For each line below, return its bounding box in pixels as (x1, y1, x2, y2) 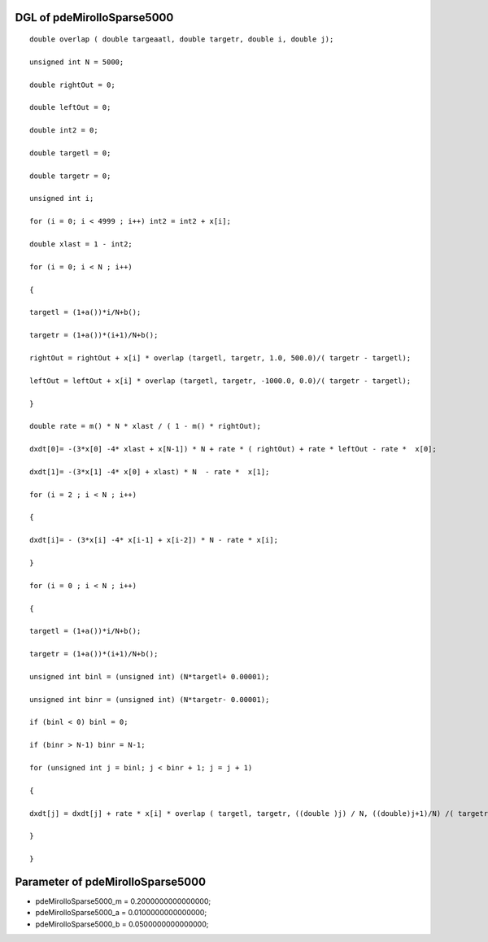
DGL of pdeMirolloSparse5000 (15, 11, 174, 24)
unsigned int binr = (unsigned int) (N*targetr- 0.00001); (29, 695, 270, 704)
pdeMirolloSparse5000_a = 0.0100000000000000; (35, 908, 207, 918)
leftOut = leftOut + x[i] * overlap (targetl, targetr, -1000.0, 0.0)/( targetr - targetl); (29, 376, 412, 386)
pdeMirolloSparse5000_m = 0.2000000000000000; (35, 896, 211, 906)
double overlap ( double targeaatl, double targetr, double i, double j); (29, 35, 334, 44)
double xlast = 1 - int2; (29, 240, 133, 249)
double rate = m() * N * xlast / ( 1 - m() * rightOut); (29, 421, 262, 431)
